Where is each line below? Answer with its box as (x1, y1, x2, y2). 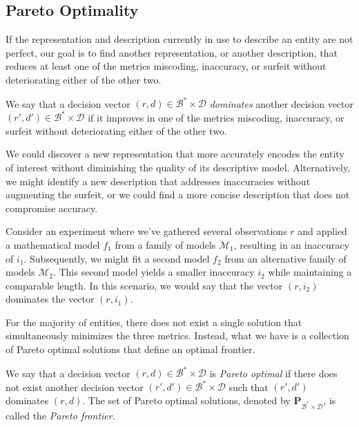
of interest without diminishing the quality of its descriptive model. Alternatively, (6, 160, 351, 174)
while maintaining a (268, 265, 352, 279)
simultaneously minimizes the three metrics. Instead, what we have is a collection (6, 328, 349, 343)
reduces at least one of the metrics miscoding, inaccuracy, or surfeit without (6, 59, 327, 73)
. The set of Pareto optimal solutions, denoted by (82, 392, 291, 407)
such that (229, 379, 269, 394)
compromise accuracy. (6, 200, 98, 215)
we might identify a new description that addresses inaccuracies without (6, 173, 311, 188)
